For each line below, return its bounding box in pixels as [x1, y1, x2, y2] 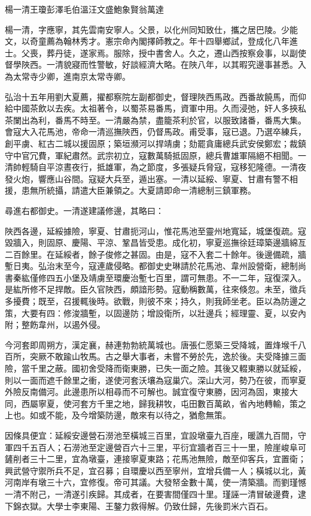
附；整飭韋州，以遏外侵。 [5, 318, 105, 331]
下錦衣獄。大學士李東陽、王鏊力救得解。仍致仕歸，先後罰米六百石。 [5, 499, 273, 512]
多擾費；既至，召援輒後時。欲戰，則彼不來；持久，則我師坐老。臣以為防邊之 [5, 295, 306, 307]
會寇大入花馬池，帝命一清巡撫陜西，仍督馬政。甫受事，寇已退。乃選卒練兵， [5, 125, 306, 138]
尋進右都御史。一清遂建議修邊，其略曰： [5, 204, 164, 216]
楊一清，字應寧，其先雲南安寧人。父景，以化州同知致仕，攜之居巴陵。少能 [5, 23, 298, 35]
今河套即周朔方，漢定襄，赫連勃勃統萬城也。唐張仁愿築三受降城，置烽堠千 [5, 338, 298, 351]
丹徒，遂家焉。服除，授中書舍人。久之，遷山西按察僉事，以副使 [54, 46, 306, 59]
